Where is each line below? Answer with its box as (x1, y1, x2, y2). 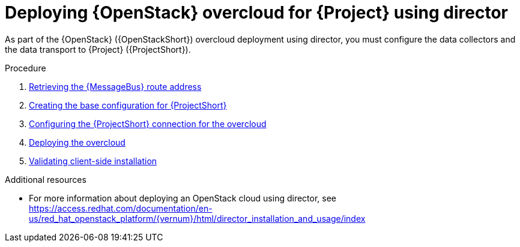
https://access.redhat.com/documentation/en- (29, 203, 213, 213)
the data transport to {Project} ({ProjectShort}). (5, 44, 191, 55)
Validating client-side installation (29, 155, 157, 166)
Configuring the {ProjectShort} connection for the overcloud (29, 118, 267, 129)
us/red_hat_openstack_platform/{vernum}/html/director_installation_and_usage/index (29, 213, 366, 224)
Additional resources (5, 174, 86, 185)
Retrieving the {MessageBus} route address (29, 81, 202, 92)
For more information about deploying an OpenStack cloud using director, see (29, 192, 337, 203)
